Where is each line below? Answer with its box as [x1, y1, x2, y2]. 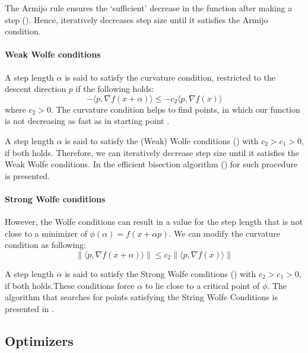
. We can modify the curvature [169, 227, 281, 239]
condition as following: [5, 238, 86, 251]
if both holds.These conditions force [5, 279, 135, 291]
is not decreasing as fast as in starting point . [5, 115, 170, 127]
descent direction [5, 82, 66, 95]
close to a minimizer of [5, 227, 87, 239]
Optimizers [5, 331, 74, 349]
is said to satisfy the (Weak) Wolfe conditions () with [65, 134, 259, 147]
